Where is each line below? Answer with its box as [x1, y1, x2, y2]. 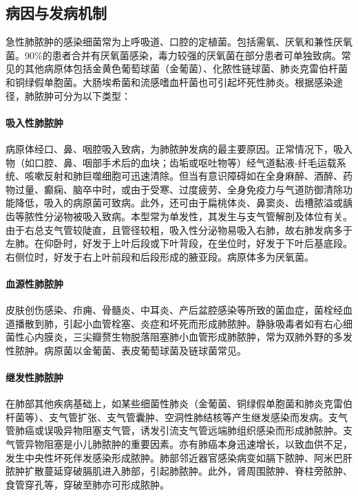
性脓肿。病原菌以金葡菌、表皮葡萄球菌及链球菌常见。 [6, 343, 246, 357]
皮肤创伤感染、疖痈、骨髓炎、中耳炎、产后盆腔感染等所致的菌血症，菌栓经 [6, 303, 343, 317]
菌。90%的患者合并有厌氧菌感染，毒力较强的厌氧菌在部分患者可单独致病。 [6, 47, 341, 62]
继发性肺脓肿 [6, 370, 63, 385]
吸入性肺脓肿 [6, 115, 63, 129]
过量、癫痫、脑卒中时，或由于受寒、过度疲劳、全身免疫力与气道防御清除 [14, 182, 343, 196]
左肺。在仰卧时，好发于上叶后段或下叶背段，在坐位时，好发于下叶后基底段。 [6, 236, 352, 250]
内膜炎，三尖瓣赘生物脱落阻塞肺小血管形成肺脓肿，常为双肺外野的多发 [34, 330, 352, 344]
